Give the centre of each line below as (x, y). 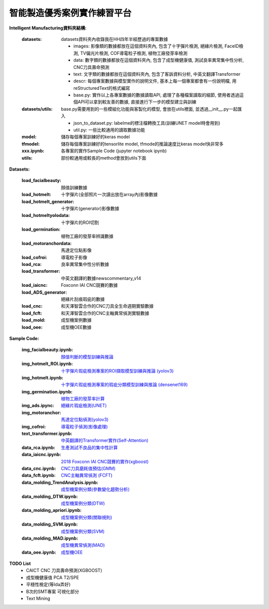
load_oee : (32, 327)
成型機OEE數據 (76, 327)
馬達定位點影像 (76, 250)
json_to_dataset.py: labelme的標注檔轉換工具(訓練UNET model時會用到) (147, 123)
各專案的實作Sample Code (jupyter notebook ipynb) (114, 151)
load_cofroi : (34, 257)
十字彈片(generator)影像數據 (90, 208)
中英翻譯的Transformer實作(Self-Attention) (105, 440)
